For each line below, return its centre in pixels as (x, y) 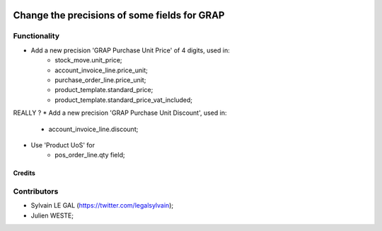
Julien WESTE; (52, 215)
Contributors (36, 191)
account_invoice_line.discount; (93, 129)
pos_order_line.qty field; (90, 155)
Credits (24, 173)
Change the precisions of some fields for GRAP (119, 15)
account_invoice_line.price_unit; (101, 70)
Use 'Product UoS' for (63, 145)
